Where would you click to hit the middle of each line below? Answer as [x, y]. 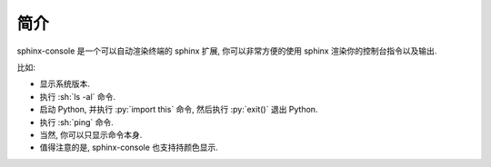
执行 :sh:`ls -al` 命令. [78, 96]
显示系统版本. [65, 84]
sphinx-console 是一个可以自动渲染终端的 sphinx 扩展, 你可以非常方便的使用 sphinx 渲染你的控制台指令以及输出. [227, 51]
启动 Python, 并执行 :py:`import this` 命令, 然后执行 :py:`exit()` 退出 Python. [179, 110]
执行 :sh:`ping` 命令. [76, 122]
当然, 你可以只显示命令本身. [91, 134]
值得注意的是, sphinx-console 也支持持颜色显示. [129, 147]
